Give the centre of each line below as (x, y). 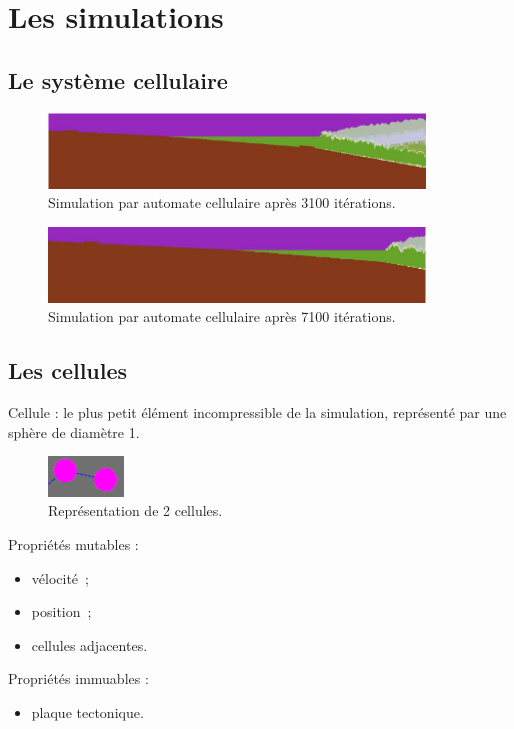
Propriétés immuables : (78, 678)
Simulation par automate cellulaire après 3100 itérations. (222, 202)
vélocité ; (60, 577)
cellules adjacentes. (89, 644)
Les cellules (68, 370)
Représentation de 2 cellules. (135, 510)
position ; (61, 611)
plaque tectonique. (87, 711)
